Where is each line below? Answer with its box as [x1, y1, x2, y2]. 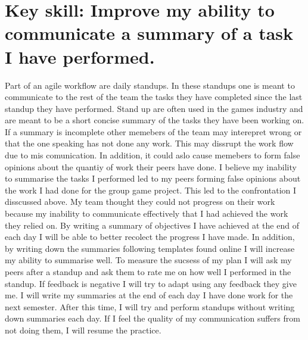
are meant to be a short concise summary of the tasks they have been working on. [5, 114, 304, 126]
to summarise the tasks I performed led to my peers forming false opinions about [5, 172, 301, 185]
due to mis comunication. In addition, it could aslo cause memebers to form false [5, 149, 300, 161]
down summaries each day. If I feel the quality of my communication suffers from [5, 312, 300, 325]
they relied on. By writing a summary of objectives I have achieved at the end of [5, 219, 299, 231]
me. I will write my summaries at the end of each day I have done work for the [5, 289, 293, 301]
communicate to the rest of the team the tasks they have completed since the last [5, 91, 303, 103]
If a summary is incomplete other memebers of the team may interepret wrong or [5, 125, 302, 138]
